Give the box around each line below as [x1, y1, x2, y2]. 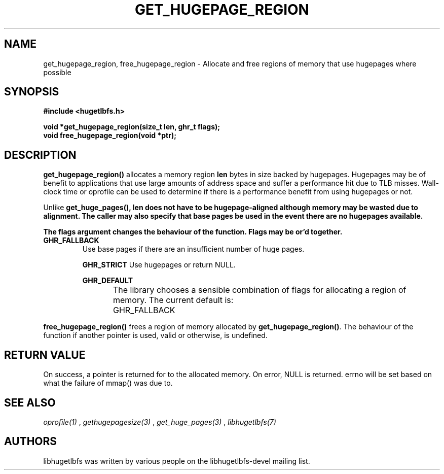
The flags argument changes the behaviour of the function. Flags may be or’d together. [43, 227, 343, 236]
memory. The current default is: [113, 295, 234, 306]
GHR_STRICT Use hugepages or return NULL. [82, 260, 236, 269]
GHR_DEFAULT [82, 276, 133, 285]
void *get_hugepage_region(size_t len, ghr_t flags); [43, 122, 220, 131]
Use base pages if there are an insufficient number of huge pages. [82, 245, 305, 254]
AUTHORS [4, 435, 57, 448]
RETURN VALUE [4, 348, 86, 361]
